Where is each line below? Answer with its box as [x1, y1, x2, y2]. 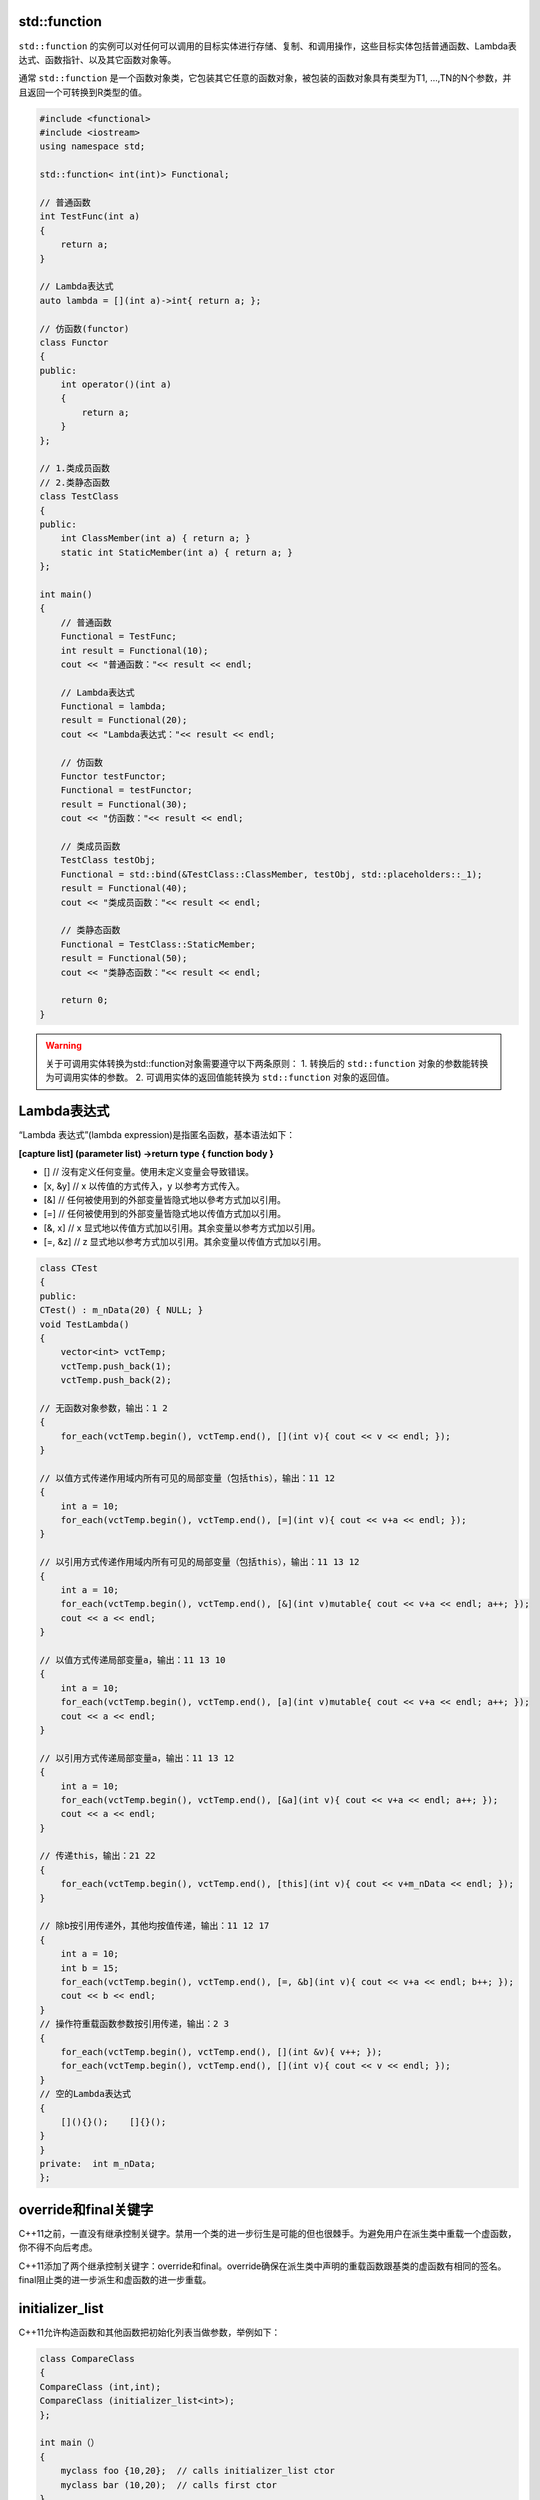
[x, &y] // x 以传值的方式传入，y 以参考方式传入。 [43, 1180, 245, 1192]
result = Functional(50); [60, 953, 188, 964]
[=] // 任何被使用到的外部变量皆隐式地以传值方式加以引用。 [43, 1208, 287, 1220]
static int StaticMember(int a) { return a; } [60, 546, 294, 558]
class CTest [39, 1263, 99, 1274]
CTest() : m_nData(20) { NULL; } [39, 1305, 204, 1316]
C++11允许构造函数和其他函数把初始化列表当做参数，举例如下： [18, 2326, 281, 2339]
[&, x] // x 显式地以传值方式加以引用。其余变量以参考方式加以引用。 [43, 1221, 321, 1234]
